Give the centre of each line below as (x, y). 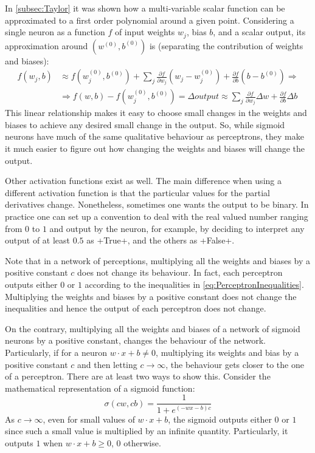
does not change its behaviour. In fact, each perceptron (180, 272)
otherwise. (142, 442)
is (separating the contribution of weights (226, 45)
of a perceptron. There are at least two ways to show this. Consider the (138, 376)
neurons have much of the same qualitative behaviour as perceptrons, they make (154, 136)
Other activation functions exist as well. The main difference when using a (143, 181)
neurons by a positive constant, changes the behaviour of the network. (135, 340)
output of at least (38, 240)
